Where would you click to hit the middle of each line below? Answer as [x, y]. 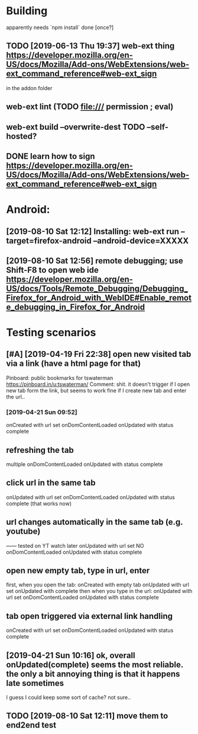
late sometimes [35, 683]
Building [27, 11]
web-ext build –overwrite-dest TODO [76, 127]
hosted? [22, 136]
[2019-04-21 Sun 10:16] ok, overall [71, 655]
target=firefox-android [49, 240]
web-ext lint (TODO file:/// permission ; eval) [90, 107]
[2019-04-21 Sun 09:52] [42, 412]
